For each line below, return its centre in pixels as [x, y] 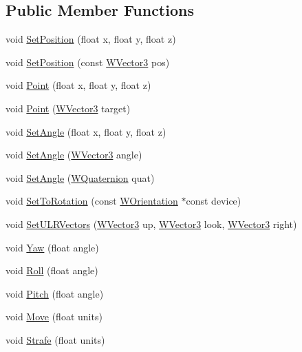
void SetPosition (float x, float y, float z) [91, 39]
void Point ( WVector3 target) [68, 108]
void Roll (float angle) [52, 270]
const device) [214, 201]
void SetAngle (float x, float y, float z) [86, 131]
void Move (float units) [54, 317]
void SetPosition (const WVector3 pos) [88, 62]
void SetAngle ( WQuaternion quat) [80, 177]
